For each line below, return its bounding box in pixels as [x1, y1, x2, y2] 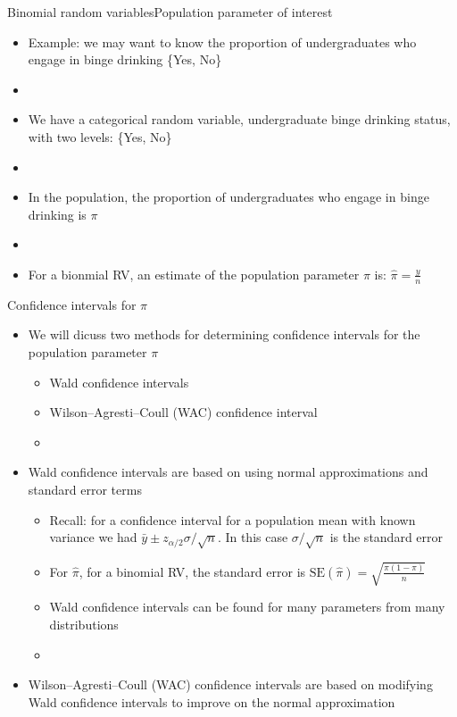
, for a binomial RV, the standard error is [79, 562, 306, 580]
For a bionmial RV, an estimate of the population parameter [28, 264, 360, 283]
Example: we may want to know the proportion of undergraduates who [28, 32, 417, 51]
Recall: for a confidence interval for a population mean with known [49, 510, 416, 529]
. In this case [217, 528, 288, 546]
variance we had [49, 528, 137, 546]
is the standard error [329, 528, 444, 546]
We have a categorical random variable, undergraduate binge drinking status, [28, 110, 451, 129]
